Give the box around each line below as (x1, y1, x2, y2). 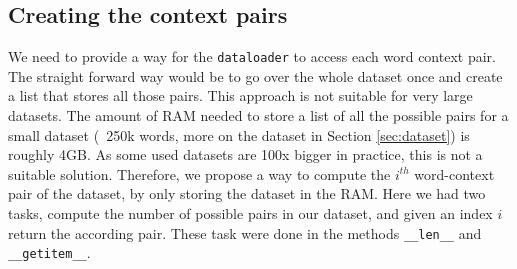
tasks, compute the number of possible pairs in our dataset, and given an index (8, 203, 493, 224)
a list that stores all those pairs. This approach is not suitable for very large (8, 85, 473, 106)
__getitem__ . (8, 242, 91, 263)
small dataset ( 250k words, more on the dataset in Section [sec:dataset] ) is (8, 124, 470, 145)
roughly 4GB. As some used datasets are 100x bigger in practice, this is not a (8, 144, 483, 165)
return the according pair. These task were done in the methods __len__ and (8, 222, 482, 243)
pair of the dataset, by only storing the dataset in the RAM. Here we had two (8, 183, 486, 204)
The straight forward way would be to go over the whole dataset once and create (8, 65, 503, 86)
